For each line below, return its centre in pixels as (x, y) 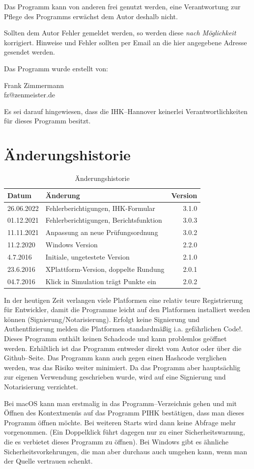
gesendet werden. (29, 52)
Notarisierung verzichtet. (41, 386)
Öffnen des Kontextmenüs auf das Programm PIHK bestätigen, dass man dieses (124, 413)
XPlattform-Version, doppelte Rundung (105, 269)
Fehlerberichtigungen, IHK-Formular (100, 208)
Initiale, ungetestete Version (87, 256)
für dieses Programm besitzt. (47, 121)
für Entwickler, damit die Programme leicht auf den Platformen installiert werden (127, 309)
